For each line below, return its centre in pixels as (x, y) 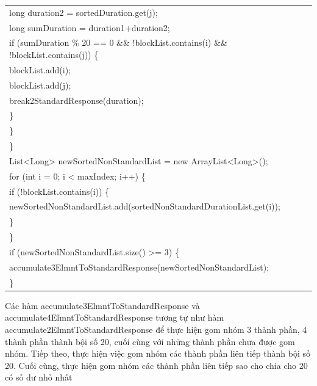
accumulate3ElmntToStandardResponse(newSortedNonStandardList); (139, 267)
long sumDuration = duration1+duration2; (90, 27)
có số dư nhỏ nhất (39, 377)
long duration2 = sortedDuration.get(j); (84, 12)
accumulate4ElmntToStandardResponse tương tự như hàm (115, 317)
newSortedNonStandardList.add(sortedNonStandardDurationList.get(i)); (145, 206)
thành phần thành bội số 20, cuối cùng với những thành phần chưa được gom (150, 341)
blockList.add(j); (40, 85)
